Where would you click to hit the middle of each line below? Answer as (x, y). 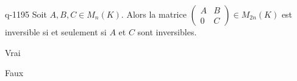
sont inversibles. (167, 32)
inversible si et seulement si (56, 32)
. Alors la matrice (154, 14)
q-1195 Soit (26, 14)
